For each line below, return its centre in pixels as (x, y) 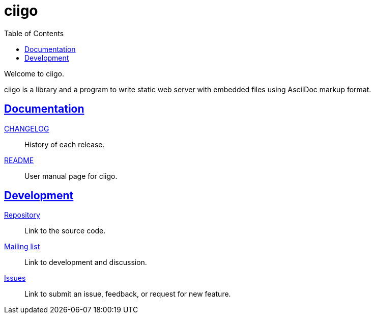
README (19, 160)
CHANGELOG (27, 128)
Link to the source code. (65, 231)
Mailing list (22, 247)
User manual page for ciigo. (71, 176)
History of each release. (65, 144)
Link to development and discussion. (86, 262)
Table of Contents (34, 33)
